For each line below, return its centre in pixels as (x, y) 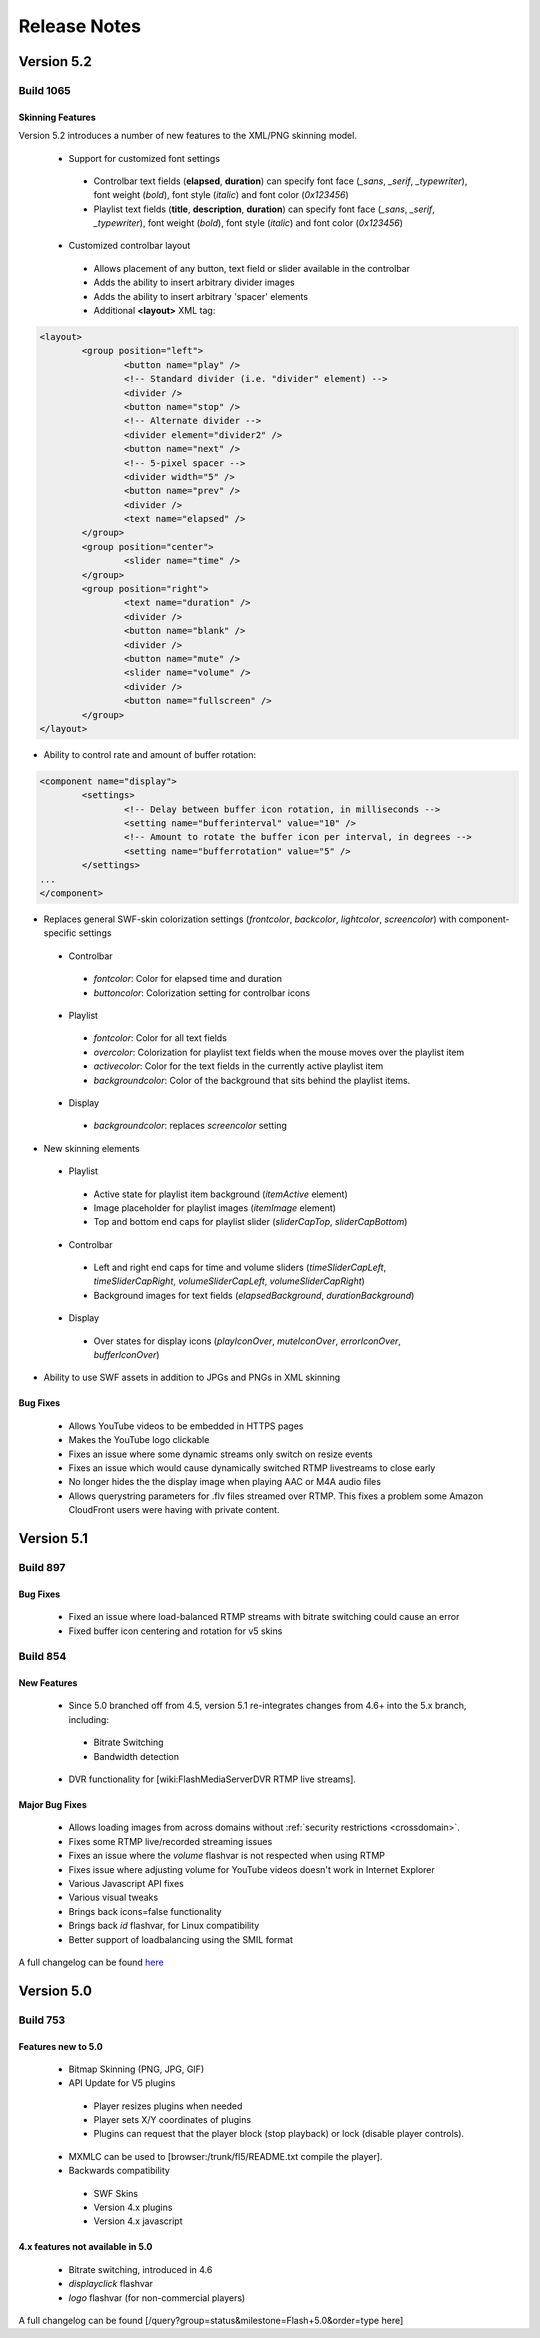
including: (89, 1719)
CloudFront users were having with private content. (174, 1510)
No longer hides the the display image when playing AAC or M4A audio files (225, 1482)
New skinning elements (91, 1148)
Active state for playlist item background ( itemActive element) (221, 1194)
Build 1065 (44, 90)
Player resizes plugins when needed (168, 2106)
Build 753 (42, 2020)
